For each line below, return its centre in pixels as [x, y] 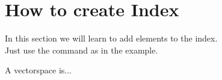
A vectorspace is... [39, 70]
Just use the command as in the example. [82, 50]
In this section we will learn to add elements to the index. [111, 38]
